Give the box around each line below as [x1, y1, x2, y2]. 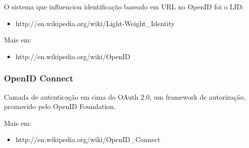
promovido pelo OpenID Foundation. [4, 101, 116, 111]
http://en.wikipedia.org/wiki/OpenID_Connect [15, 134, 161, 145]
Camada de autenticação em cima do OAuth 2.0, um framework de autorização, [4, 91, 246, 102]
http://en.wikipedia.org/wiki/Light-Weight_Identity [15, 18, 175, 28]
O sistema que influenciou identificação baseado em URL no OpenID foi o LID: [4, 1, 244, 11]
